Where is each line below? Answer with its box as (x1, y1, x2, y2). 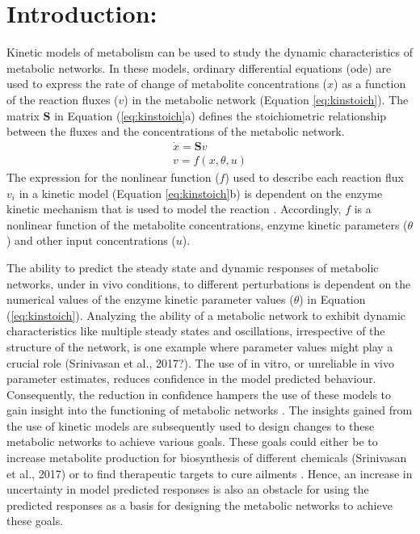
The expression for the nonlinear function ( (6, 168, 220, 185)
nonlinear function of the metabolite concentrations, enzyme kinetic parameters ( (6, 216, 408, 233)
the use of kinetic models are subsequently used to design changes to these (6, 417, 375, 434)
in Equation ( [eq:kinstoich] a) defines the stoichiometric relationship (54, 107, 387, 124)
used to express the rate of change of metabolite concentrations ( (6, 75, 328, 92)
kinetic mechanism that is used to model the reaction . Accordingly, (6, 200, 342, 217)
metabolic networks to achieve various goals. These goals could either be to (6, 433, 378, 450)
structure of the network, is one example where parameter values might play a (6, 338, 393, 355)
